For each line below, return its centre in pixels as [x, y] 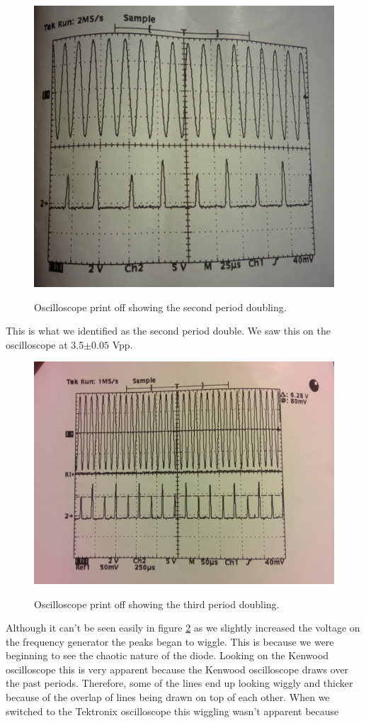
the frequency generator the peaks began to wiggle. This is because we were [170, 641]
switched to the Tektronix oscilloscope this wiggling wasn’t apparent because [172, 711]
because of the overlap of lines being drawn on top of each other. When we [168, 697]
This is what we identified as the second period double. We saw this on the [168, 331]
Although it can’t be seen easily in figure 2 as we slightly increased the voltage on [183, 628]
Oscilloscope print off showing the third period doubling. [157, 604]
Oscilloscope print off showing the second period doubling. [160, 307]
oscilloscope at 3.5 [45, 344]
